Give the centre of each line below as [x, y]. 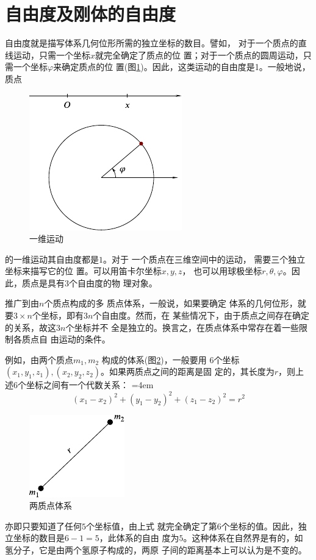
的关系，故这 [31, 327]
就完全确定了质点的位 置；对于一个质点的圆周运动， [199, 55]
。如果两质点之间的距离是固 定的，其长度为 [188, 371]
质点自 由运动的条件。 [66, 339]
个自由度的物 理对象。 [113, 282]
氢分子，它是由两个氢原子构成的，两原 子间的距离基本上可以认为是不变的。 [156, 549]
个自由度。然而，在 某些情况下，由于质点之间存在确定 [201, 315]
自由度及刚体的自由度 [91, 14]
